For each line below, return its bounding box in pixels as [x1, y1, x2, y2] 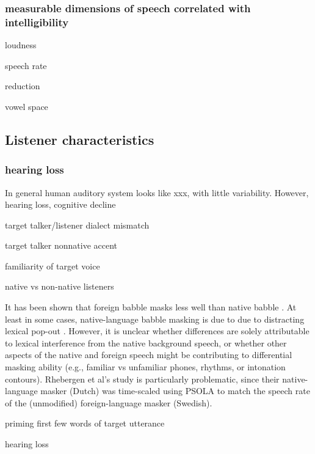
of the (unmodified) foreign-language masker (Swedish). [5, 396, 212, 409]
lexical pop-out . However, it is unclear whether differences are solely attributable [5, 324, 310, 337]
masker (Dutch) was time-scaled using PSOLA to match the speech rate [40, 384, 310, 397]
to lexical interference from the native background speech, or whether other [5, 336, 287, 349]
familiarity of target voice [5, 259, 100, 272]
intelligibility [5, 14, 69, 29]
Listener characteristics [5, 130, 154, 148]
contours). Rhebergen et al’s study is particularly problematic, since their [5, 372, 280, 385]
